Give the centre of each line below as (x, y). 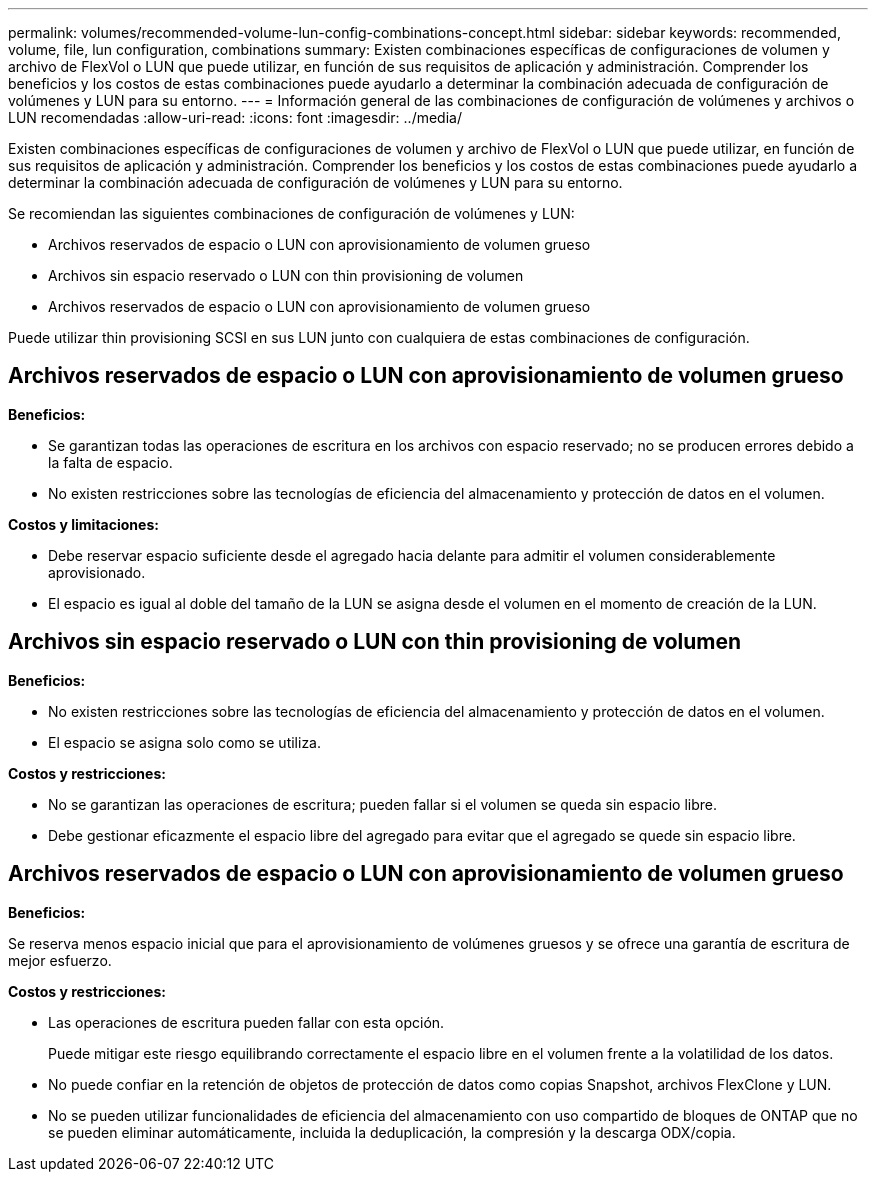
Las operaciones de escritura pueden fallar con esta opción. (246, 1022)
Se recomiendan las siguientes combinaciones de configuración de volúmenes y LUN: (291, 213)
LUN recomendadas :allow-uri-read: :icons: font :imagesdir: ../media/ (235, 117)
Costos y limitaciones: (83, 524)
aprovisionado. (97, 572)
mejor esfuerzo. (60, 960)
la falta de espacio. (110, 462)
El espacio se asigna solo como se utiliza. (185, 742)
